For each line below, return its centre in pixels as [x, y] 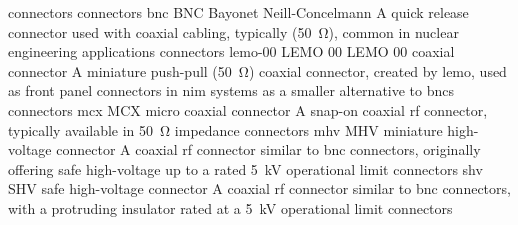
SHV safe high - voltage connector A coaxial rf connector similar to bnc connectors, [259, 188]
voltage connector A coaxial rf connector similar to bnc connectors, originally [244, 149]
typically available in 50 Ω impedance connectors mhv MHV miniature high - [243, 129]
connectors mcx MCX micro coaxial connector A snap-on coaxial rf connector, [248, 109]
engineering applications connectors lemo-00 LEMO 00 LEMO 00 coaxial [231, 51]
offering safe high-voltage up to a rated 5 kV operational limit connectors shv [245, 168]
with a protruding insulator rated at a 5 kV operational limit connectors [230, 207]
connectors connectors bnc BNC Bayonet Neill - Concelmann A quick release [238, 12]
